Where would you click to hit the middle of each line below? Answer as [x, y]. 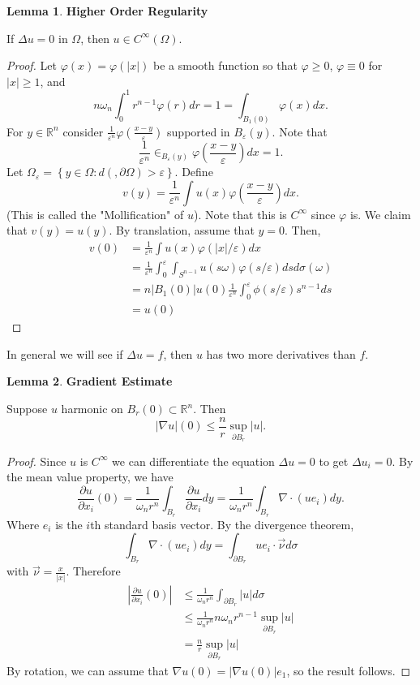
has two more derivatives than [281, 353]
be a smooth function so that [225, 65]
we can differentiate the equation [193, 461]
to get [334, 461]
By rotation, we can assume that [88, 670]
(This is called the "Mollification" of [95, 214]
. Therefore [93, 571]
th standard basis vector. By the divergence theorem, [222, 524]
